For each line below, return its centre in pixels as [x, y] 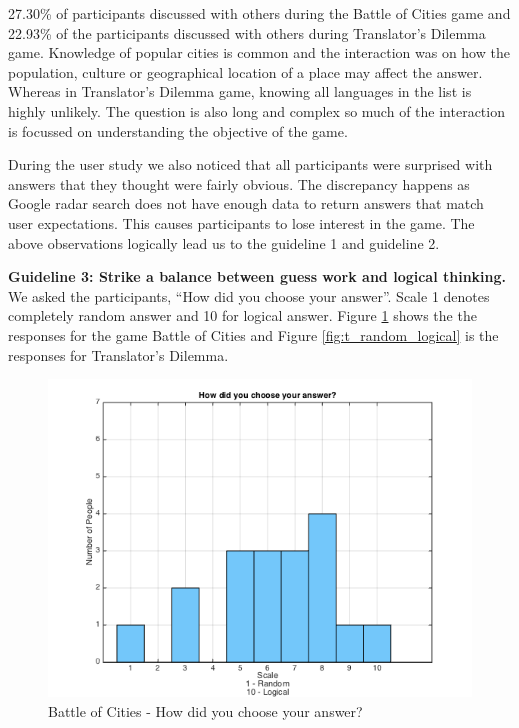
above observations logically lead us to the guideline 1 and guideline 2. [224, 242]
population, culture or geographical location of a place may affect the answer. [245, 71]
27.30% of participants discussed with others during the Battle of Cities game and [259, 13]
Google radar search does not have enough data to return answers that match [246, 203]
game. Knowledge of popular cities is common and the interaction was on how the [259, 52]
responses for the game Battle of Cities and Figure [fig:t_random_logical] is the [253, 334]
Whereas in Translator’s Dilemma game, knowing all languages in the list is [240, 91]
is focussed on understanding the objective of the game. [178, 130]
